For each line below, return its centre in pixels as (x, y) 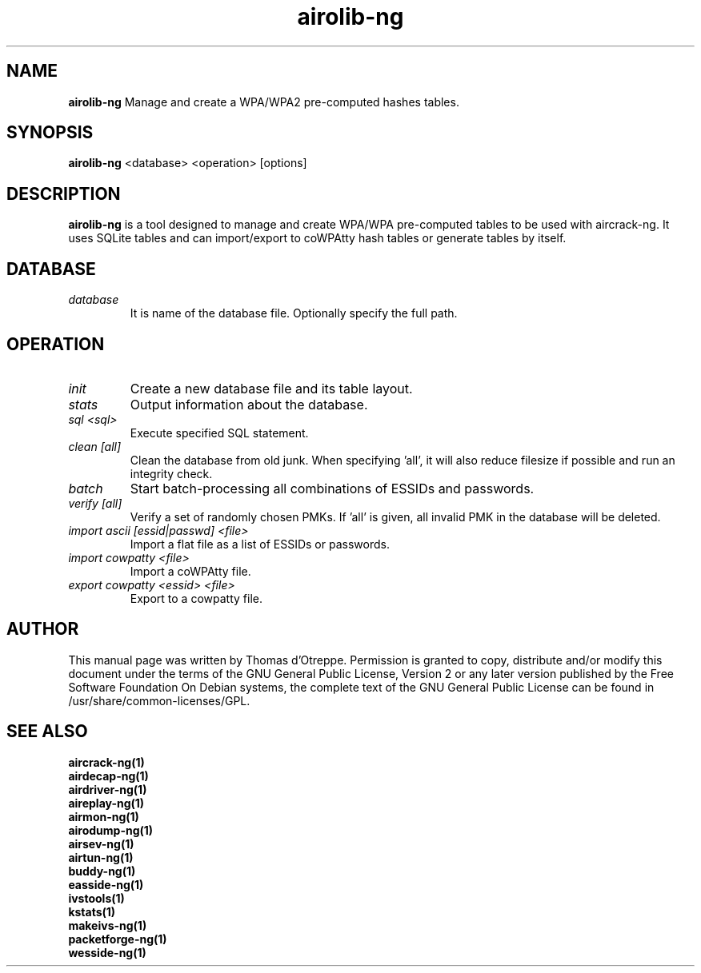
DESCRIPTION (64, 193)
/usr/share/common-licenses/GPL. (159, 700)
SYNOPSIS (50, 133)
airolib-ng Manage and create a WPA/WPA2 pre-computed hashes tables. (264, 102)
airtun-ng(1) (101, 857)
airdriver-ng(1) (108, 789)
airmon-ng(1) (104, 816)
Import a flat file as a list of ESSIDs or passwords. (260, 544)
